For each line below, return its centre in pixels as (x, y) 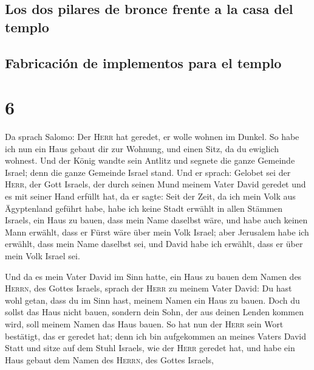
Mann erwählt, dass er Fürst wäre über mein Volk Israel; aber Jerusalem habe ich (157, 232)
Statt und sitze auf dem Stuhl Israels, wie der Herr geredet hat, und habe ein (150, 348)
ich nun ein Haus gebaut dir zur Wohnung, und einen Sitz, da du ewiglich (142, 148)
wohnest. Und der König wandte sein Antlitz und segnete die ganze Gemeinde (150, 160)
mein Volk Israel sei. (43, 256)
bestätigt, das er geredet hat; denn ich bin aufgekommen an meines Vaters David (156, 336)
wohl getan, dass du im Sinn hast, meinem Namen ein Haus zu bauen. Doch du (152, 300)
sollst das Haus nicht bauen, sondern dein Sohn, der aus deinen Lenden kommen (154, 312)
